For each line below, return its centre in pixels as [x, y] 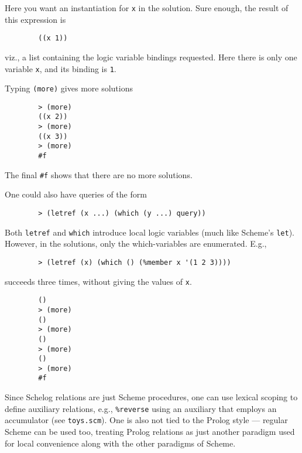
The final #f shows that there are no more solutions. [99, 174]
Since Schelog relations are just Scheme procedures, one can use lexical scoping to [151, 397]
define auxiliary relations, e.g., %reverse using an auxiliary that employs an [141, 408]
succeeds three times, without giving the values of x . [98, 281]
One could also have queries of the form [76, 194]
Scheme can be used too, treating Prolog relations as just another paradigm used [150, 432]
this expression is [35, 19]
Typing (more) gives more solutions [69, 88]
